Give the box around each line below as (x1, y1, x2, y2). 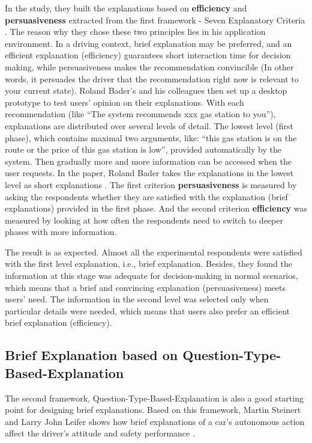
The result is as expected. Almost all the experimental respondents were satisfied (5, 245, 302, 258)
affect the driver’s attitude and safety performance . (5, 427, 195, 439)
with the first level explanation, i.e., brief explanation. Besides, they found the (5, 257, 292, 270)
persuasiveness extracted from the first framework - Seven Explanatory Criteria (5, 13, 305, 26)
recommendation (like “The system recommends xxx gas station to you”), (5, 108, 276, 120)
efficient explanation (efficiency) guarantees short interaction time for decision (5, 49, 291, 61)
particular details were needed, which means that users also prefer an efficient (5, 304, 290, 317)
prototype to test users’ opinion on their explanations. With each (5, 96, 244, 108)
